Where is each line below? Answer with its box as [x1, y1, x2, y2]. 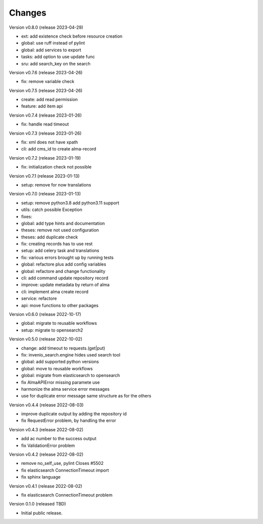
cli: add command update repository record [21, 275, 109, 281]
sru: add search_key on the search [21, 61, 91, 66]
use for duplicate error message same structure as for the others [21, 393, 151, 399]
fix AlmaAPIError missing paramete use [21, 379, 100, 385]
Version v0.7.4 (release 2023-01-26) [9, 112, 82, 118]
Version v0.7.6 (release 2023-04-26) [9, 69, 83, 75]
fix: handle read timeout [21, 121, 69, 127]
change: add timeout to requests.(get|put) [21, 345, 106, 351]
